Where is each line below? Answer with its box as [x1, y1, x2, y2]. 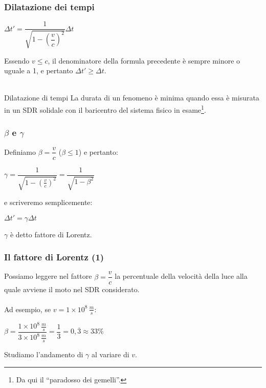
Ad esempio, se [4, 303, 51, 314]
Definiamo [4, 146, 36, 157]
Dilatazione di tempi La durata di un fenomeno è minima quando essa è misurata [4, 92, 259, 103]
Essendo [4, 55, 30, 66]
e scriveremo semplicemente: [4, 197, 93, 208]
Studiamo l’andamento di [4, 349, 83, 360]
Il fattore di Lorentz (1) [4, 251, 104, 263]
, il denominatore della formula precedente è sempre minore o [48, 55, 240, 66]
